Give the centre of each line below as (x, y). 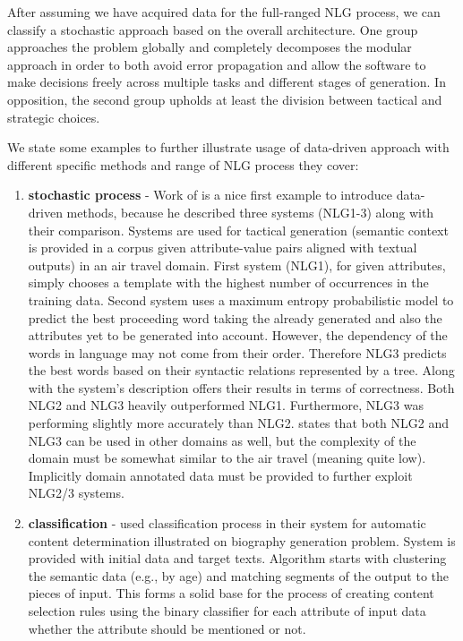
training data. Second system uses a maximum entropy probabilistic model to (241, 299)
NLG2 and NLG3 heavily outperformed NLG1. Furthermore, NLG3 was (226, 405)
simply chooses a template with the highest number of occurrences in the (228, 282)
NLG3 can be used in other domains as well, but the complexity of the (222, 440)
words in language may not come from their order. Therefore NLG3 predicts (237, 352)
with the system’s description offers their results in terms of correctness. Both (241, 387)
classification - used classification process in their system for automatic (227, 523)
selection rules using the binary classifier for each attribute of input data (227, 611)
